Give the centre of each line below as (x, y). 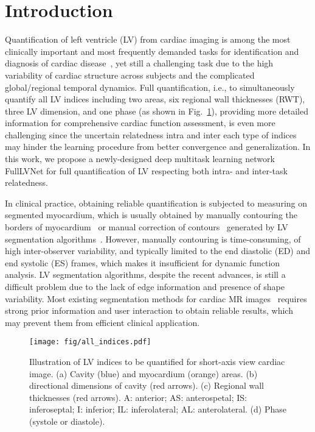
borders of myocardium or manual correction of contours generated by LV (147, 227)
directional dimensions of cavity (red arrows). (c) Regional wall (147, 385)
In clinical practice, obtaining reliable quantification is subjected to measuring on (156, 203)
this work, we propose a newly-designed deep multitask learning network (140, 159)
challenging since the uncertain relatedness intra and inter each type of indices (151, 134)
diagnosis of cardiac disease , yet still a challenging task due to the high (139, 63)
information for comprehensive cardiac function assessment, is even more (140, 123)
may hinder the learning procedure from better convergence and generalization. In (158, 147)
